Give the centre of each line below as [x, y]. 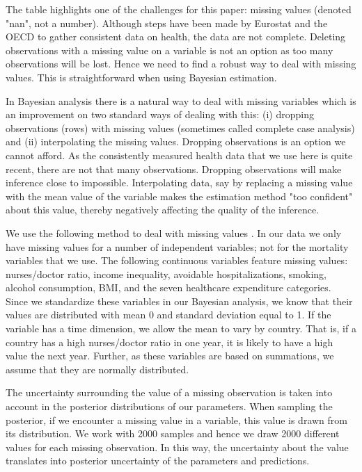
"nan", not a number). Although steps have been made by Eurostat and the [167, 23]
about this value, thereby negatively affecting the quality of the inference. [163, 210]
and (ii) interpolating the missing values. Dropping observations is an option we [176, 141]
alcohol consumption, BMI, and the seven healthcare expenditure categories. [168, 287]
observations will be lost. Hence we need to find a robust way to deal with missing [181, 64]
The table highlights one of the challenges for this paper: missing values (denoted [179, 9]
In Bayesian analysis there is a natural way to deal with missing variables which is [181, 100]
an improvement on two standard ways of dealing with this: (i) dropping [160, 114]
